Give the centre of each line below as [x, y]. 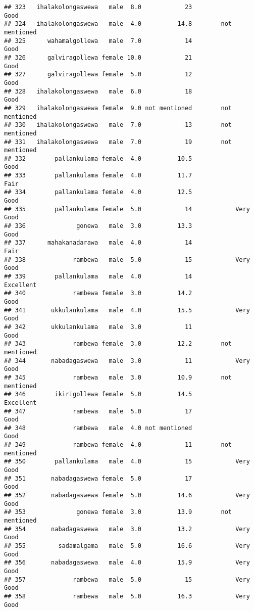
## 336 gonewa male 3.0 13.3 [98, 226]
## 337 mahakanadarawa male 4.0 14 [98, 243]
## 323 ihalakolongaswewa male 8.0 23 [98, 7]
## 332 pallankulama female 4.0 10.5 [98, 158]
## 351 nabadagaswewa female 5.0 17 [98, 478]
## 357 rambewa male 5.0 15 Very [127, 579]
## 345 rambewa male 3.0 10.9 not [118, 377]
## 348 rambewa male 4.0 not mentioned [98, 428]
